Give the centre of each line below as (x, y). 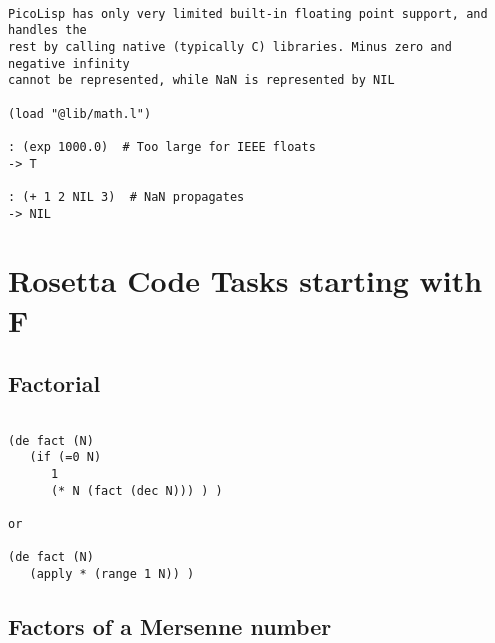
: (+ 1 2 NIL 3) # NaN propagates (126, 196)
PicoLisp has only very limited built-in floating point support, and (248, 13)
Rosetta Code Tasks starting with (245, 280)
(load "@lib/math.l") (80, 113)
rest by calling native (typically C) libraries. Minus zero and (230, 46)
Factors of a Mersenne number (170, 625)
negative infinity (69, 63)
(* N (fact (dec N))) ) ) (136, 490)
